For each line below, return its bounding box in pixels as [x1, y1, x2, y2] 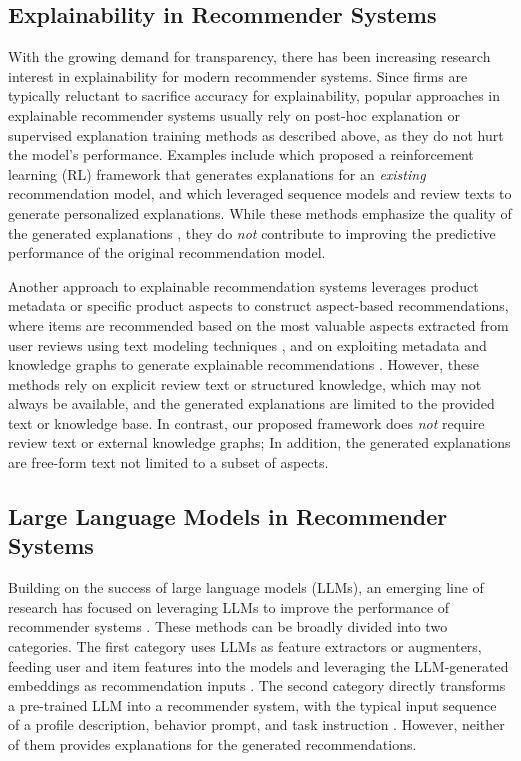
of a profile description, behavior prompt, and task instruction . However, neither [8, 714, 505, 735]
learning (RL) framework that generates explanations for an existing [8, 163, 426, 184]
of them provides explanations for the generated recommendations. [8, 734, 417, 755]
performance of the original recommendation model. [8, 242, 326, 263]
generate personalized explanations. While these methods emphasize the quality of [8, 202, 512, 223]
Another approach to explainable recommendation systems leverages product [8, 275, 479, 296]
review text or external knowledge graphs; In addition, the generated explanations [8, 432, 511, 453]
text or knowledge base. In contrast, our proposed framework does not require [8, 412, 485, 433]
